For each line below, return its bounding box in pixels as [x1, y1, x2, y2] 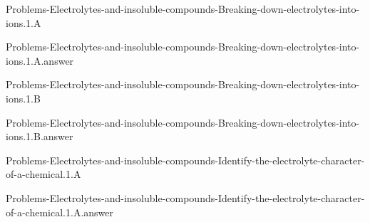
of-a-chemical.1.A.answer [6, 204, 113, 219]
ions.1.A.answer [6, 53, 74, 68]
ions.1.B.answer [6, 129, 73, 144]
